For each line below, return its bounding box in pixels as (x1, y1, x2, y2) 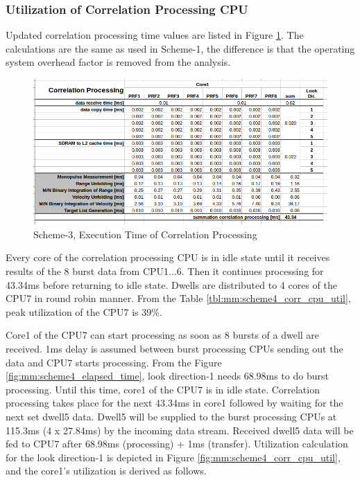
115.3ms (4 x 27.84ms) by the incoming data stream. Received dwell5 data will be (6, 423, 354, 437)
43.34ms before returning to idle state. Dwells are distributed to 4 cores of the (6, 277, 337, 292)
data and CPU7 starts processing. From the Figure (6, 355, 222, 369)
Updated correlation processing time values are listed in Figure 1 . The (6, 28, 304, 42)
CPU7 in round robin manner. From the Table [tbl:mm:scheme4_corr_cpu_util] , (6, 291, 351, 305)
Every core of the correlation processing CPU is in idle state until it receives (6, 250, 330, 265)
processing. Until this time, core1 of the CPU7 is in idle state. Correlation (6, 382, 320, 396)
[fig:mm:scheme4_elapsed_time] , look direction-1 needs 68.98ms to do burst (6, 368, 329, 383)
